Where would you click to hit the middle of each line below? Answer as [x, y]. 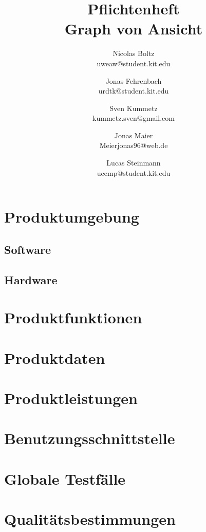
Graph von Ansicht [134, 29]
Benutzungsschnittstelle [90, 438]
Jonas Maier [134, 135]
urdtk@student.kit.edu [134, 91]
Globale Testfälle [65, 478]
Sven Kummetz [134, 108]
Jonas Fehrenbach [134, 80]
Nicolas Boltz [134, 53]
